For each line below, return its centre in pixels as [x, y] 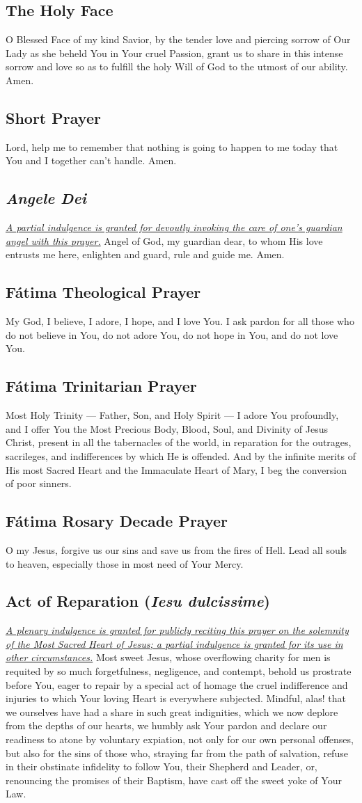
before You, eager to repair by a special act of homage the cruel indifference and [177, 684]
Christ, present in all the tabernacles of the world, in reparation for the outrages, [179, 442]
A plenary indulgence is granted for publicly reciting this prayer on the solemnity [177, 630]
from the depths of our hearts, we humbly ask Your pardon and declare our [166, 725]
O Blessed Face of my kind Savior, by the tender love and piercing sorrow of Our [178, 39]
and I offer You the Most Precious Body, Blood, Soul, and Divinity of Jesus [167, 428]
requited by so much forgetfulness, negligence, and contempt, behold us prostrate [179, 671]
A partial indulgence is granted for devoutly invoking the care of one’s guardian [174, 227]
